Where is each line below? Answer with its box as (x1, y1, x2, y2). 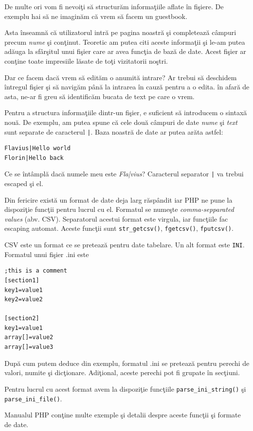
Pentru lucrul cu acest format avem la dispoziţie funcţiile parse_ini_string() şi (4, 383, 246, 394)
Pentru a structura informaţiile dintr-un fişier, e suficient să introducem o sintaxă (4, 107, 247, 118)
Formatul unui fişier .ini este (4, 249, 89, 259)
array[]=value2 (4, 334, 54, 341)
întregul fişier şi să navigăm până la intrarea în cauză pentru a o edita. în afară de (4, 82, 250, 92)
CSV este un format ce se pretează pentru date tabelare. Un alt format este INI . (4, 240, 245, 250)
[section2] (4, 315, 39, 322)
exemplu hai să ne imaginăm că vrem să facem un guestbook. (4, 11, 187, 21)
